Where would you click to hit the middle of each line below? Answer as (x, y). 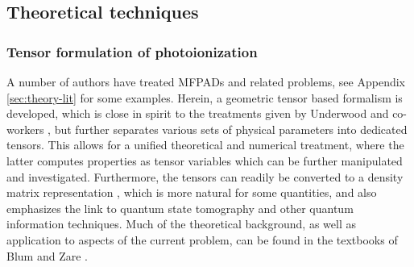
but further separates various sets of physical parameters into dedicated (231, 129)
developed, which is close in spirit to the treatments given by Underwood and (198, 113)
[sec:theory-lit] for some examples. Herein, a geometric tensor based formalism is (205, 97)
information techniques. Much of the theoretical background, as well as (181, 224)
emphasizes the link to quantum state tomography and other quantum (180, 208)
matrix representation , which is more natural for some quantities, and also (192, 192)
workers (25, 129)
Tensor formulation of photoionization (132, 51)
